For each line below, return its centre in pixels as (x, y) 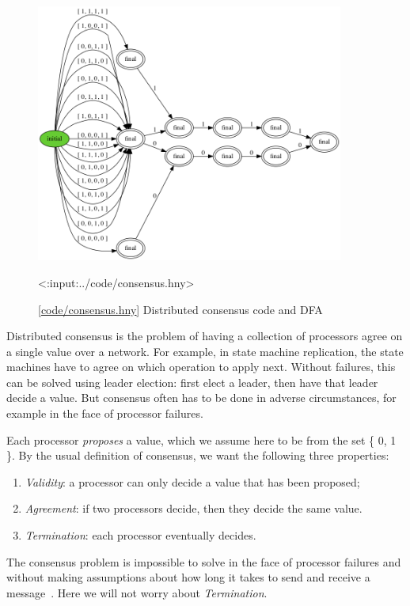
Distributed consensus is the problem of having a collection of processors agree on (205, 336)
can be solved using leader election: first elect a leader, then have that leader (192, 382)
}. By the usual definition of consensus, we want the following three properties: (198, 455)
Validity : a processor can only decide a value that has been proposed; (192, 481)
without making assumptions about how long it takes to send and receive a (188, 577)
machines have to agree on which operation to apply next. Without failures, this (201, 367)
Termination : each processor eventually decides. (140, 535)
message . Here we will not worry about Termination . (137, 592)
